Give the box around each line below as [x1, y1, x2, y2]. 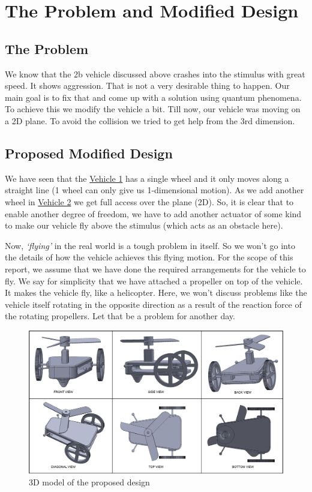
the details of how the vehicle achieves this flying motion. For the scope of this [5, 251, 293, 263]
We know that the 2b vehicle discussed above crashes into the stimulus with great [5, 67, 305, 80]
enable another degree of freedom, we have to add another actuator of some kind [5, 207, 302, 220]
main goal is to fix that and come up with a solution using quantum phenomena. [5, 91, 302, 103]
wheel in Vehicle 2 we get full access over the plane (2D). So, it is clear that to [5, 195, 294, 208]
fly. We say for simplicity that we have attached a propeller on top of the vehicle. [5, 274, 303, 287]
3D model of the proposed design [29, 475, 150, 488]
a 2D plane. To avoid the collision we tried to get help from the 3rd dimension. [5, 114, 295, 127]
